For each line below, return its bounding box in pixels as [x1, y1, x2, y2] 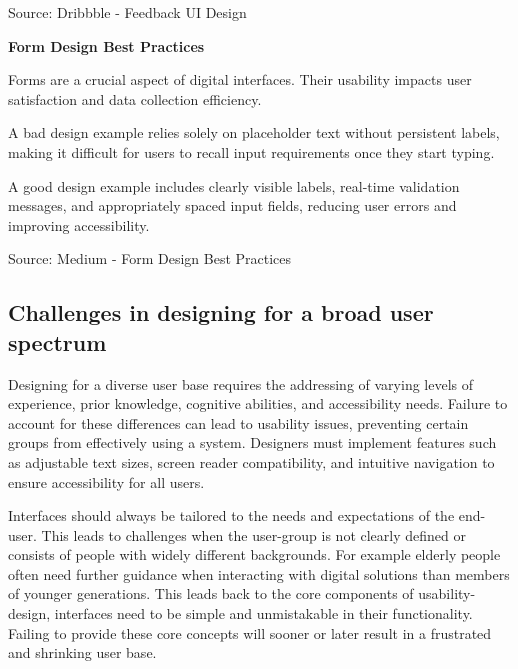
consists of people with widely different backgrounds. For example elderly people [8, 544, 501, 565]
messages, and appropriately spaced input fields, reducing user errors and [8, 195, 457, 216]
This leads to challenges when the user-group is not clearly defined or [41, 524, 466, 545]
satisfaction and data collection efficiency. [8, 88, 262, 109]
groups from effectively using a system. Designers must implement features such [8, 432, 497, 453]
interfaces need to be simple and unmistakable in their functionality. [54, 603, 473, 624]
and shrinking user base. [8, 642, 157, 663]
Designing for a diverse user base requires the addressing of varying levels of [8, 373, 474, 394]
